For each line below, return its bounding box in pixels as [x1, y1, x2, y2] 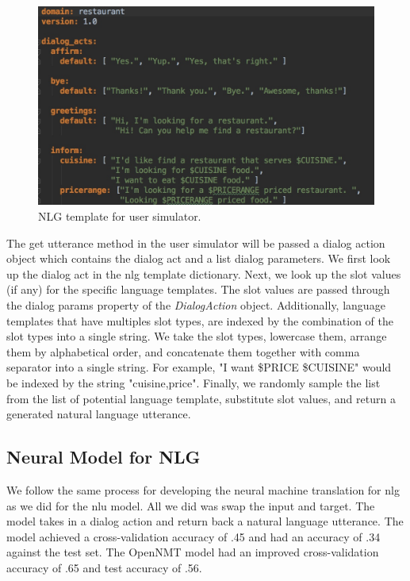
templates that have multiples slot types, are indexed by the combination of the [6, 312, 393, 329]
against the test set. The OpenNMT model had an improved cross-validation [6, 544, 379, 560]
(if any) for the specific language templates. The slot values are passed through [6, 281, 390, 298]
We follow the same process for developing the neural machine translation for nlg [6, 481, 400, 498]
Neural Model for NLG [6, 444, 201, 469]
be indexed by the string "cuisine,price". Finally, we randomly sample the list [6, 374, 381, 391]
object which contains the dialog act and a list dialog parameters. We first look [6, 250, 391, 267]
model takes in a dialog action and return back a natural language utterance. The [6, 513, 404, 529]
